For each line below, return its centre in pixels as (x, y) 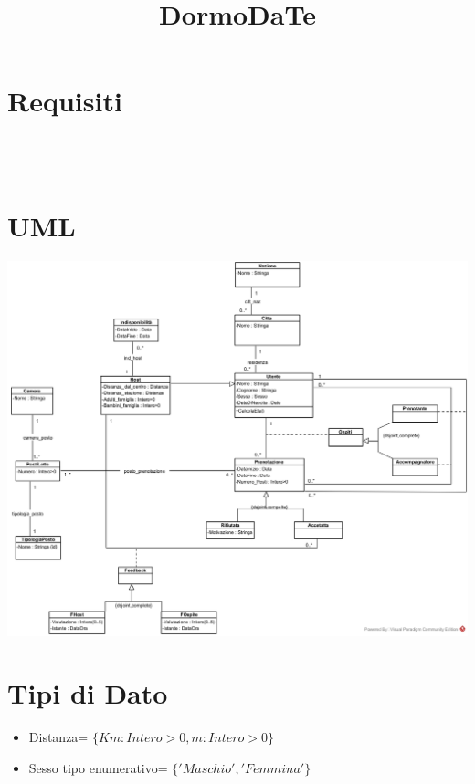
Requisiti (65, 101)
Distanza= (58, 737)
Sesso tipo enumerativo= (98, 767)
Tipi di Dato (88, 693)
